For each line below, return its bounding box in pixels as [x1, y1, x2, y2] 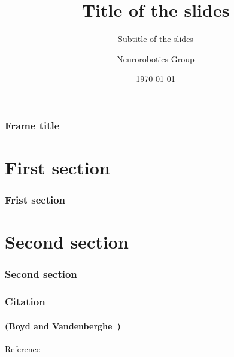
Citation [5, 294, 45, 309]
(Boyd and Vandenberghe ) [5, 319, 121, 332]
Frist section [5, 192, 66, 207]
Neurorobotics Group [117, 52, 195, 65]
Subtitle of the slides [118, 32, 193, 45]
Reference [5, 342, 40, 355]
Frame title [5, 117, 60, 132]
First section [5, 155, 110, 180]
